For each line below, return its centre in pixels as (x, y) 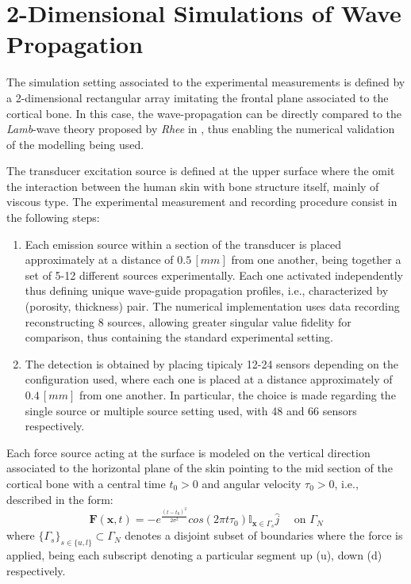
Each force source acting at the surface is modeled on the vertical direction (188, 452)
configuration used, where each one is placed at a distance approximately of (209, 379)
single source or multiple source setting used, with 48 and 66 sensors (191, 410)
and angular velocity (252, 483)
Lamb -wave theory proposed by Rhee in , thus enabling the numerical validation (201, 129)
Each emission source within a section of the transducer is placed (183, 244)
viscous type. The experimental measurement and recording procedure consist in (202, 202)
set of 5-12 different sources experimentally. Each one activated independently (214, 275)
